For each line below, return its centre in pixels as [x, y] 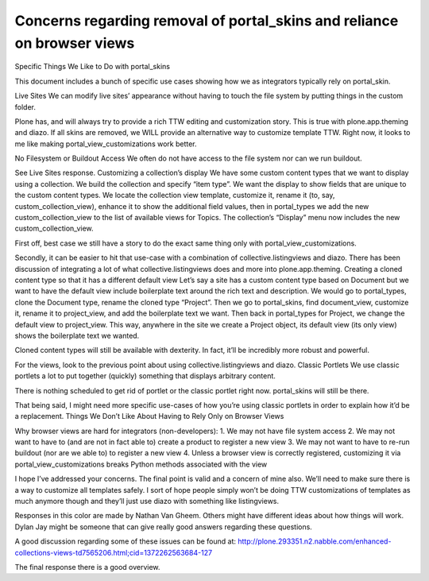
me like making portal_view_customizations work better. [106, 144]
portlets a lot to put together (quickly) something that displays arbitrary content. [145, 376]
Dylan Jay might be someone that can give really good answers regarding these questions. [164, 527]
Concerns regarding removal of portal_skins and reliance [207, 21]
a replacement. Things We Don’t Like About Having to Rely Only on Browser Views [149, 416]
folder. [25, 107]
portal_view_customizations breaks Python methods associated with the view [141, 464]
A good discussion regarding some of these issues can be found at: [126, 541]
